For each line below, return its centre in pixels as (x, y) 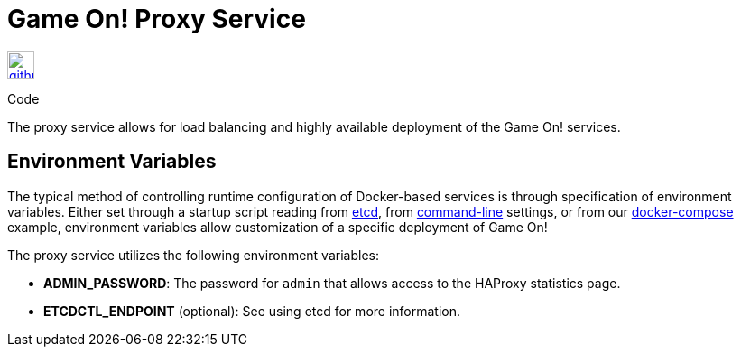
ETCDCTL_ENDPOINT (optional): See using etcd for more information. (252, 311)
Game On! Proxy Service (157, 19)
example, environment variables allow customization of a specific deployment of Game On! (278, 227)
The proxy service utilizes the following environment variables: (193, 255)
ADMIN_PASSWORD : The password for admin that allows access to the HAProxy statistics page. (332, 283)
